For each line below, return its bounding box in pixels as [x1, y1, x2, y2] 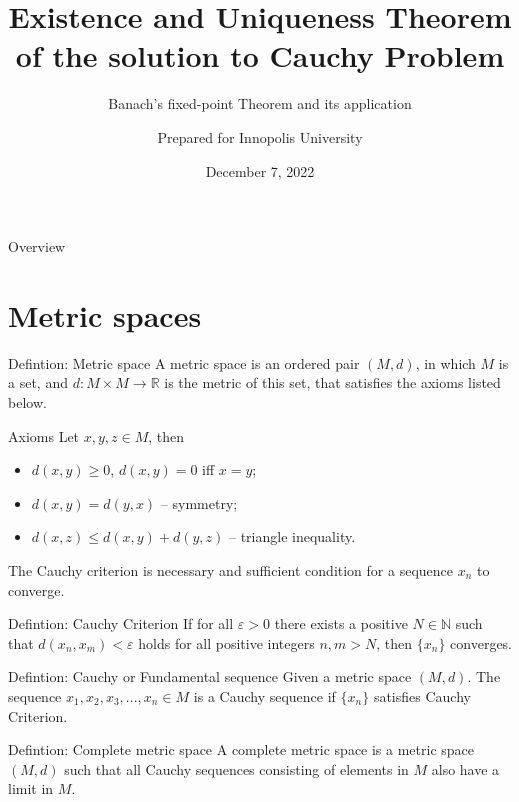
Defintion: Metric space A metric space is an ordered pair [8, 352, 360, 373]
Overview [8, 236, 66, 257]
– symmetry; [160, 492, 238, 513]
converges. [450, 632, 513, 653]
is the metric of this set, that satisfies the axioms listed [164, 372, 501, 393]
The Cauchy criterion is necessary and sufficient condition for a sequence [8, 559, 454, 580]
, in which [415, 352, 476, 373]
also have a [431, 758, 500, 779]
